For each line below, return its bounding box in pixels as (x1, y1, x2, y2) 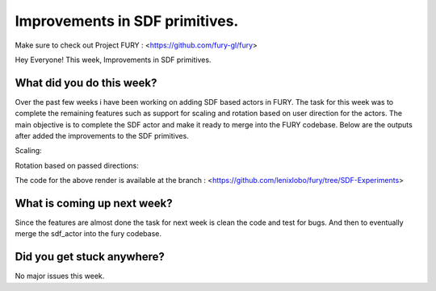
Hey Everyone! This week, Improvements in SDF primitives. (15, 55, 212, 64)
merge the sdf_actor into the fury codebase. (15, 229, 161, 239)
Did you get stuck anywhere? (15, 250, 166, 264)
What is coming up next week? (15, 197, 173, 210)
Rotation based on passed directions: (15, 160, 139, 170)
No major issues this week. (15, 271, 105, 281)
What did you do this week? (15, 76, 157, 89)
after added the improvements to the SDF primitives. (15, 131, 189, 141)
